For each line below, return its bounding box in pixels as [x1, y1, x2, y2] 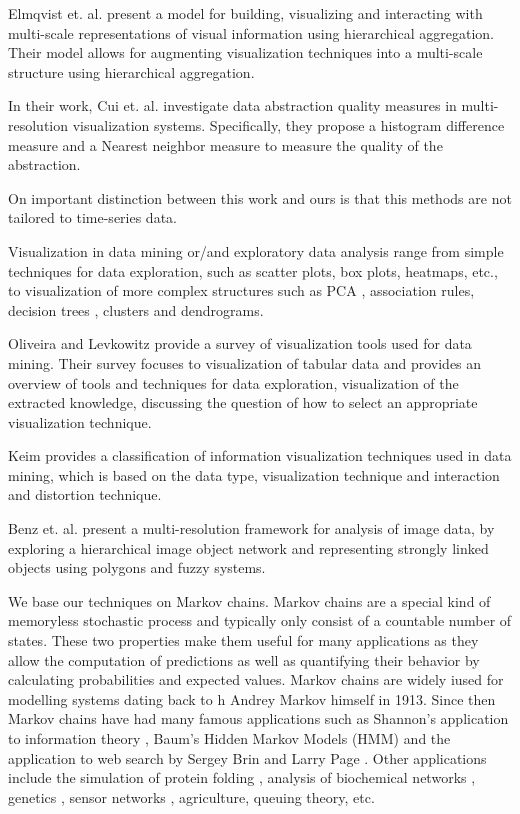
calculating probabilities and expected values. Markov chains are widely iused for [8, 669, 504, 690]
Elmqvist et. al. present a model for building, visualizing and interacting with [8, 3, 483, 23]
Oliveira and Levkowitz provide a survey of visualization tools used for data [8, 333, 472, 354]
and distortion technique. [8, 484, 162, 505]
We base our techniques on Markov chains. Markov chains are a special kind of [8, 590, 491, 611]
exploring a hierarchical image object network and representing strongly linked [8, 537, 489, 558]
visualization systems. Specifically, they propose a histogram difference [72, 114, 505, 135]
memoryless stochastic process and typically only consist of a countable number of [8, 610, 512, 631]
